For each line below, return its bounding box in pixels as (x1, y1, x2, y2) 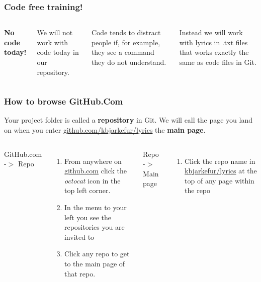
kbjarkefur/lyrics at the (185, 165, 257, 176)
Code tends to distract (91, 27, 161, 38)
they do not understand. (91, 57, 166, 67)
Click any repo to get (64, 248, 130, 259)
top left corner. (64, 185, 111, 196)
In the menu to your (64, 202, 127, 212)
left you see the (64, 212, 111, 222)
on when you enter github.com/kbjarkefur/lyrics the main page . (4, 125, 206, 135)
